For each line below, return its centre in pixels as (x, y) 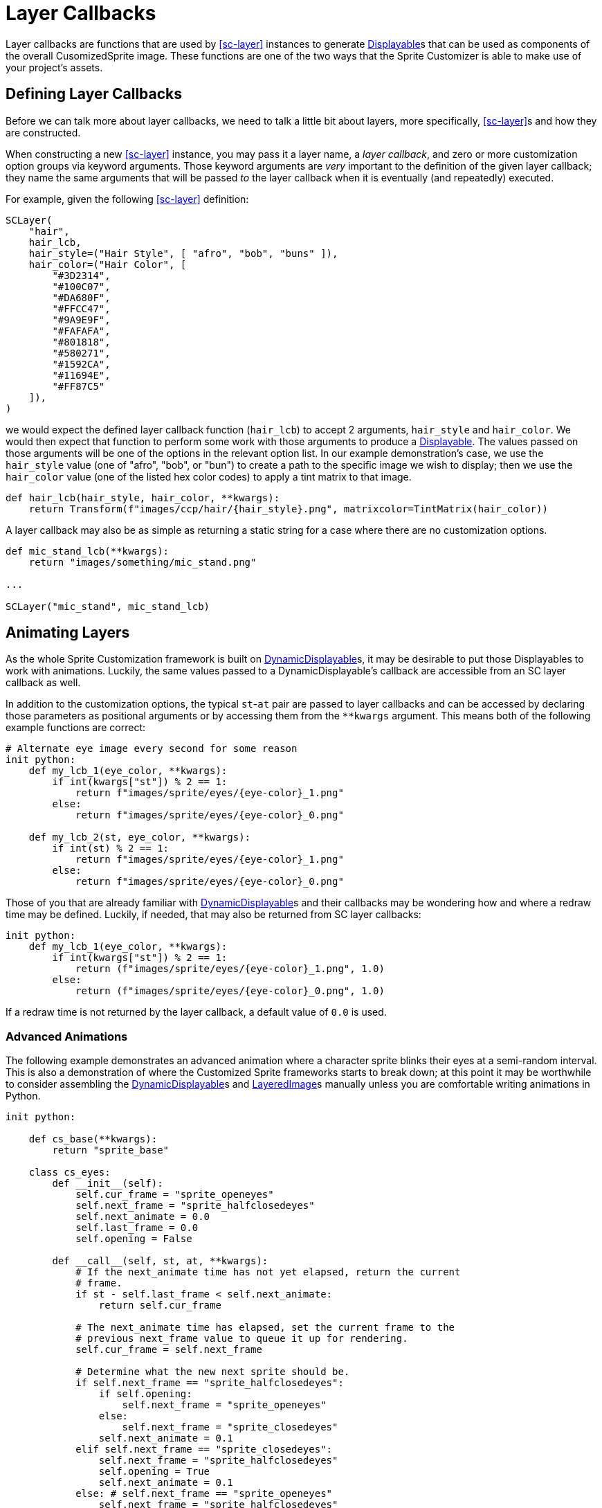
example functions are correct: (76, 728)
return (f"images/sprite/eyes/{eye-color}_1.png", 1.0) (230, 969)
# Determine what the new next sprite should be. (213, 1372)
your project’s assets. (54, 67)
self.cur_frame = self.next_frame (169, 1350)
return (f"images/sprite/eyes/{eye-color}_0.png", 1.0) (230, 991)
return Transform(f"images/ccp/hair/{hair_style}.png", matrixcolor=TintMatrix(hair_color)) (288, 509)
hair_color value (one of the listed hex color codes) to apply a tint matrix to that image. (209, 476)
